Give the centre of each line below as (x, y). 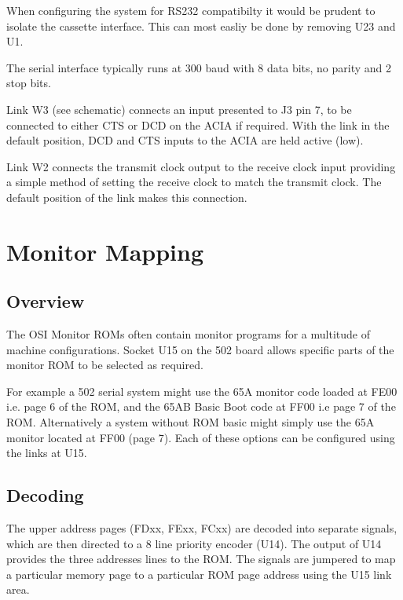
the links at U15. (47, 453)
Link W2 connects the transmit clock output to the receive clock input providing (201, 166)
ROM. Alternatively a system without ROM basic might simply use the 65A (191, 422)
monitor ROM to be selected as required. (105, 365)
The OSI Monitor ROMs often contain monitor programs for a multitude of (188, 334)
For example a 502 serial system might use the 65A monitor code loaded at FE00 (202, 391)
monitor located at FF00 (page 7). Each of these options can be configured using (201, 437)
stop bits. (29, 83)
